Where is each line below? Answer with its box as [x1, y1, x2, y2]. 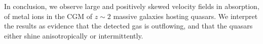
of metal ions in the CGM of [4, 10, 93, 21]
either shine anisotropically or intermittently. [4, 30, 143, 40]
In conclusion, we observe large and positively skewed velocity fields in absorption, [4, 1, 259, 11]
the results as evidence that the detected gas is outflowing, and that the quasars [4, 20, 253, 31]
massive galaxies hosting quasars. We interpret [113, 10, 258, 21]
